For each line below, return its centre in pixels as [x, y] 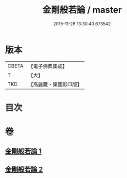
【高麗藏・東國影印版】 [55, 84]
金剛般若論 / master [82, 10]
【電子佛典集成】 [48, 66]
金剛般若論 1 [23, 151]
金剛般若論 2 [24, 169]
